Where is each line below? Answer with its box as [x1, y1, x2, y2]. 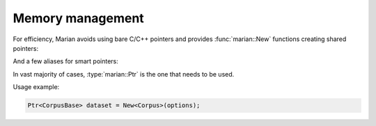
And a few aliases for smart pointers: [13, 57, 118, 65]
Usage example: [13, 83, 60, 91]
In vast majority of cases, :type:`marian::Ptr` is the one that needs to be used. [13, 70, 235, 78]
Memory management [13, 10, 144, 26]
